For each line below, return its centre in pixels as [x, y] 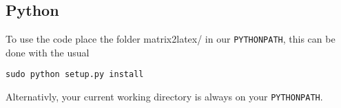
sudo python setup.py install [75, 75]
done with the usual [48, 52]
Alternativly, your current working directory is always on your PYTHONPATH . [164, 97]
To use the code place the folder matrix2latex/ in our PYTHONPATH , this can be [170, 39]
